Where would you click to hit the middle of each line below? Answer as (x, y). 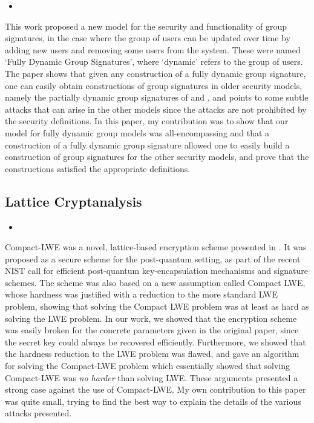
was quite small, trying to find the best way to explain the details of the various (153, 401)
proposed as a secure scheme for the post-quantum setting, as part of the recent (153, 258)
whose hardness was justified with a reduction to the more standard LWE (141, 294)
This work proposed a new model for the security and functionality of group (146, 26)
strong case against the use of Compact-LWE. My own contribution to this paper (155, 389)
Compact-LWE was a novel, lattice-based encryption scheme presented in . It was (156, 247)
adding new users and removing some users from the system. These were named (153, 49)
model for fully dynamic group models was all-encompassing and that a (137, 132)
